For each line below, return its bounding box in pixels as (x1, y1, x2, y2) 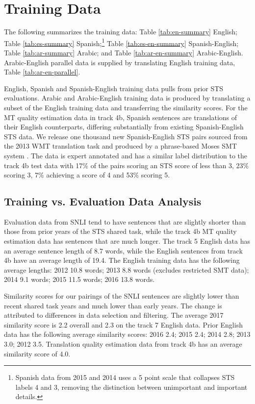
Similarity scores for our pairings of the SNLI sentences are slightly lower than (4, 291, 239, 301)
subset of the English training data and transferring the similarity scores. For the (4, 102, 248, 112)
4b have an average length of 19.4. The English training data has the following (4, 255, 240, 265)
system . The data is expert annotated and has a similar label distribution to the (4, 150, 248, 160)
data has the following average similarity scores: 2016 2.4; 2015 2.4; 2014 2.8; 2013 (4, 329, 251, 339)
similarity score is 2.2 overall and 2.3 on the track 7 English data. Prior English (4, 319, 243, 329)
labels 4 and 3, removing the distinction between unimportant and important (15, 381, 248, 392)
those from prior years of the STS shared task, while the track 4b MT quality (4, 226, 237, 236)
